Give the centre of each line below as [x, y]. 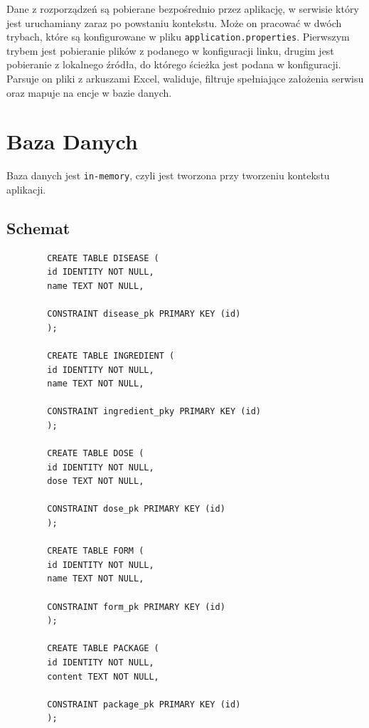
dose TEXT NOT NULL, [96, 481]
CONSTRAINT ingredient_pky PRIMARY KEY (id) [154, 412]
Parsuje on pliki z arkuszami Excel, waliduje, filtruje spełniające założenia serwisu [185, 79]
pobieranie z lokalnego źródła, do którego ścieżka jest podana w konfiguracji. [174, 64]
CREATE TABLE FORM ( [96, 551]
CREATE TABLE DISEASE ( [103, 258]
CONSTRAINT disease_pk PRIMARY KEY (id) [144, 314]
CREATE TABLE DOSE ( [96, 454]
